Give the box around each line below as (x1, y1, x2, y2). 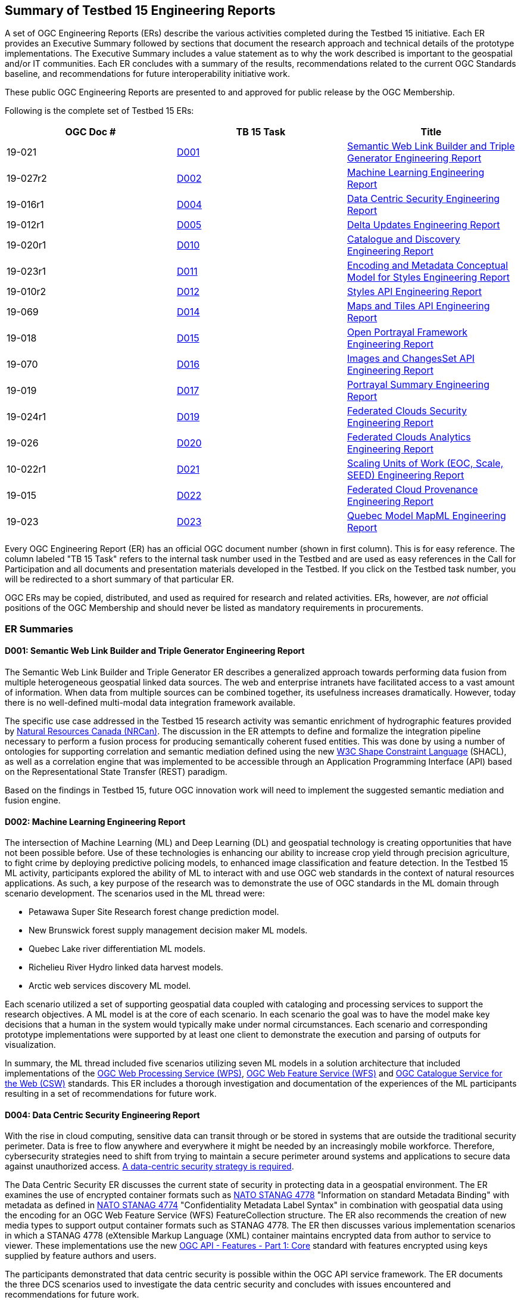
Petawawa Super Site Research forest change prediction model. (29, 907, 279, 917)
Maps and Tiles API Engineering (347, 300, 490, 312)
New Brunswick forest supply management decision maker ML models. (29, 925, 308, 936)
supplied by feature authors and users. (5, 1251, 157, 1261)
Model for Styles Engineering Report (347, 271, 510, 284)
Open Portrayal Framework (347, 326, 468, 339)
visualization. (5, 1040, 56, 1050)
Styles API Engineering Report (347, 286, 482, 298)
